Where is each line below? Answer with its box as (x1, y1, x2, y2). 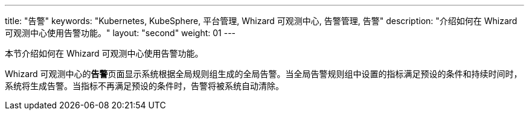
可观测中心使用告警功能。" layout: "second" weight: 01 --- (5, 28, 236, 38)
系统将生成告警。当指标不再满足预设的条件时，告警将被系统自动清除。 (5, 81, 284, 91)
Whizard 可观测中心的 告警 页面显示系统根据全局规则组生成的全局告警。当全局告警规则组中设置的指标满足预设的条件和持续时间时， (5, 69, 522, 79)
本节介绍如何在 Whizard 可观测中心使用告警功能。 (5, 48, 204, 58)
